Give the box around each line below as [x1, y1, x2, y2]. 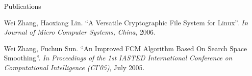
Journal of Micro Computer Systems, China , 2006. [4, 27, 155, 37]
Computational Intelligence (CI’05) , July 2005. [4, 62, 145, 72]
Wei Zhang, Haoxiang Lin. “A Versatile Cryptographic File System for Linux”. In [4, 17, 248, 27]
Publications [4, 1, 41, 11]
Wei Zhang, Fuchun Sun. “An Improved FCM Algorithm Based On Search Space [4, 43, 247, 53]
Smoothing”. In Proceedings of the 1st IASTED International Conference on [4, 53, 232, 63]
